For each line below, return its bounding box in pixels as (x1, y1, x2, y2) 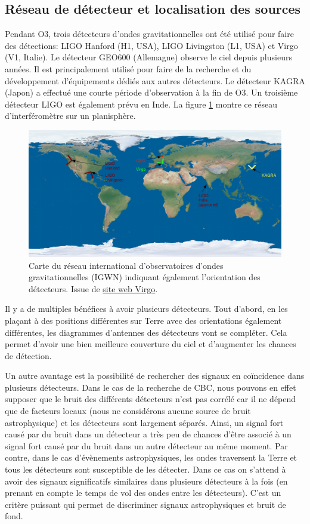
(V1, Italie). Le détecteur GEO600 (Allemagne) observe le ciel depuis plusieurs (5, 51, 292, 63)
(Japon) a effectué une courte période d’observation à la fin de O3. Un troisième (5, 86, 298, 99)
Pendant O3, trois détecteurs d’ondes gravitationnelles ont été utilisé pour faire (5, 27, 294, 40)
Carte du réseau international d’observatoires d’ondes (29, 259, 224, 271)
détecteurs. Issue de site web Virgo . (29, 282, 158, 295)
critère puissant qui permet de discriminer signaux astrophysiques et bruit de (5, 498, 286, 510)
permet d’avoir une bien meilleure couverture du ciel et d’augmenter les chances (5, 338, 296, 350)
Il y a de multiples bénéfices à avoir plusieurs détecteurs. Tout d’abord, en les (5, 302, 288, 315)
